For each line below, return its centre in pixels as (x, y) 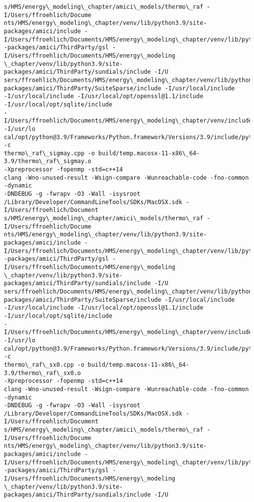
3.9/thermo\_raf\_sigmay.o (48, 161)
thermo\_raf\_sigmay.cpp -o (50, 153)
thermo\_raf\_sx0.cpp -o (44, 365)
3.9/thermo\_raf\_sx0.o (42, 373)
